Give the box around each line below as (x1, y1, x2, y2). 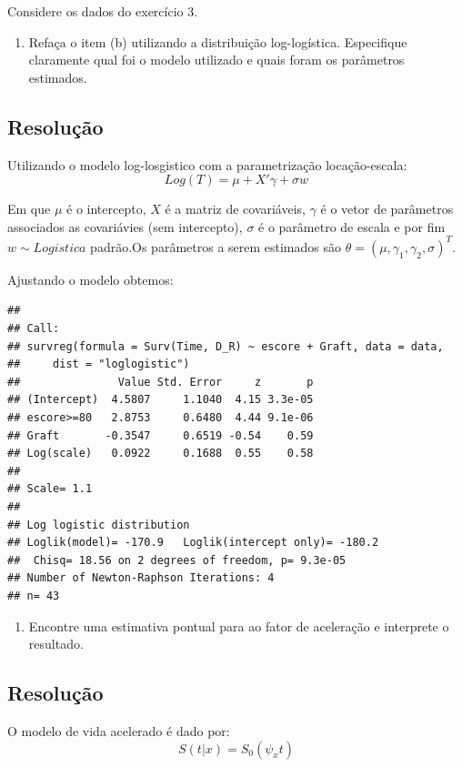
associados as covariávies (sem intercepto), (7, 217, 243, 236)
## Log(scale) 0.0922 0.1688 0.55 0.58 (7, 447, 314, 460)
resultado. (28, 634, 84, 653)
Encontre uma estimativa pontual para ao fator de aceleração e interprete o (28, 616, 449, 635)
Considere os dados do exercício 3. (7, 2, 198, 20)
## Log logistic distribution (7, 518, 190, 531)
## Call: (7, 322, 60, 336)
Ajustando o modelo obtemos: (7, 269, 174, 288)
